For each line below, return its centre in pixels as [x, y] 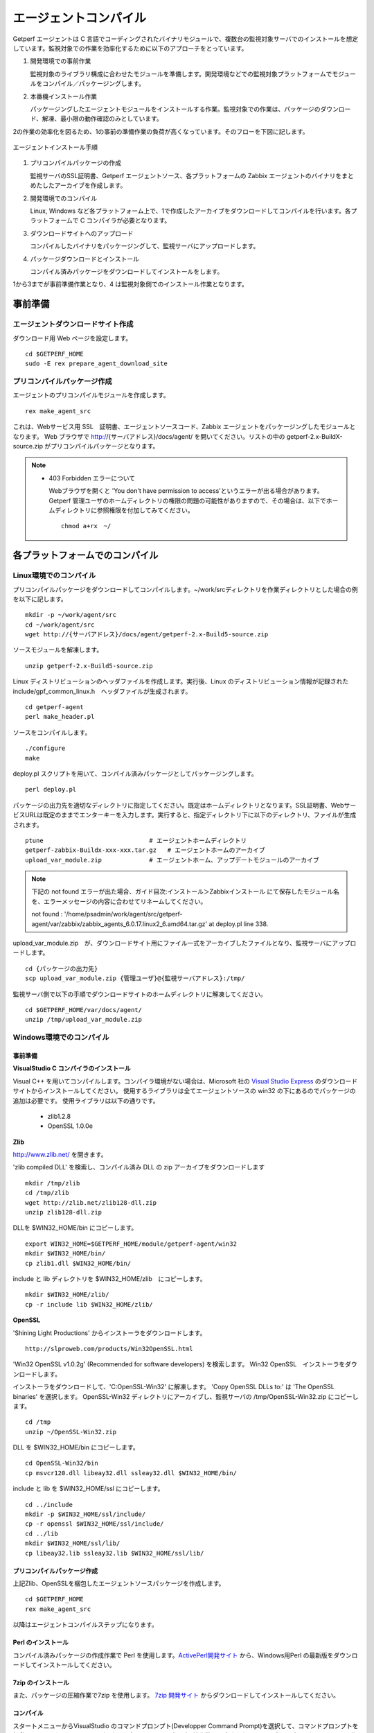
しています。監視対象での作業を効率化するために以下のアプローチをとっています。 [130, 48]
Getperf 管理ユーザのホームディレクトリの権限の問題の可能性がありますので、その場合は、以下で [188, 500]
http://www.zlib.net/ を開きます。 [60, 1155]
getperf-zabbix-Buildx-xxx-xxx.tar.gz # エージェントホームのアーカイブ [145, 850]
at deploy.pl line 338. [239, 924]
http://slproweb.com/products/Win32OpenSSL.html [109, 1349]
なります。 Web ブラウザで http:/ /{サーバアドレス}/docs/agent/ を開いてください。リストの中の [149, 436]
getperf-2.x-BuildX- [314, 436]
